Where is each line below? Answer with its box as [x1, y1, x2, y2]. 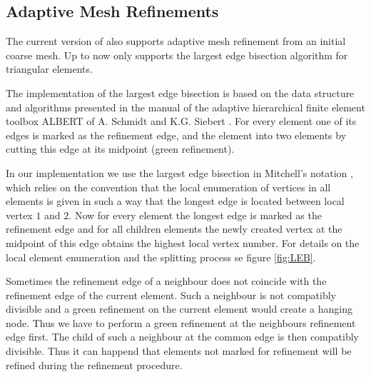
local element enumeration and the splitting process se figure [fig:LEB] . [6, 249, 316, 264]
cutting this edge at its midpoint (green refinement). [6, 141, 235, 156]
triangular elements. [6, 61, 93, 76]
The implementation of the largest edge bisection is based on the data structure [6, 85, 355, 100]
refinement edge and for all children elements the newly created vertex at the [6, 221, 342, 236]
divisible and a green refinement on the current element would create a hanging [6, 301, 352, 316]
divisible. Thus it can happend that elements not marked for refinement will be [6, 343, 352, 358]
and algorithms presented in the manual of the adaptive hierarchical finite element [6, 99, 365, 114]
